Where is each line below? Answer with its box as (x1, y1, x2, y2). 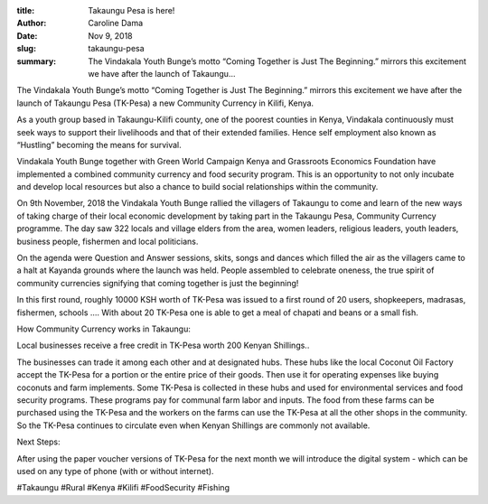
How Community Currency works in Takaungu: (16, 323, 192, 334)
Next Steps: (16, 436, 61, 447)
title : (16, 5, 35, 15)
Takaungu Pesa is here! (88, 5, 175, 15)
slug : (16, 43, 36, 54)
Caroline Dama (88, 18, 144, 29)
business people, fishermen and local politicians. (16, 236, 199, 247)
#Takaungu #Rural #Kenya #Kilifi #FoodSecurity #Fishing (16, 482, 230, 493)
